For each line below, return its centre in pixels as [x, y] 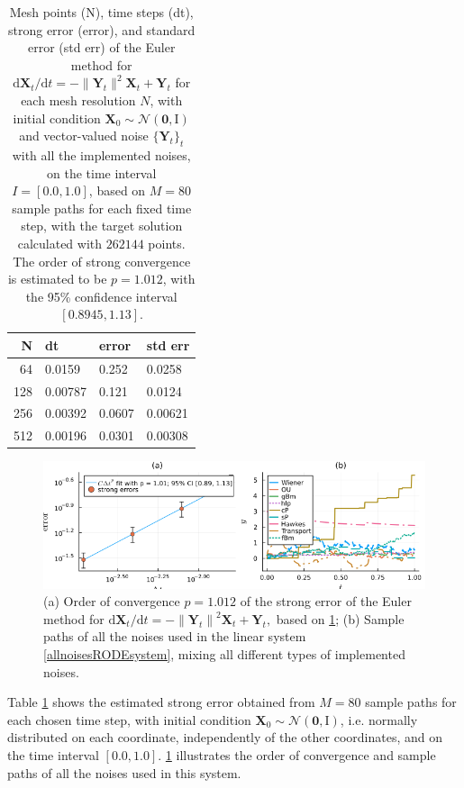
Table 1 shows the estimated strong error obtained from [161, 702]
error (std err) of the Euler [101, 47]
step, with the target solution [102, 226]
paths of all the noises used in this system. [124, 772]
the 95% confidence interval [101, 296]
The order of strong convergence [102, 261]
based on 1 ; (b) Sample [340, 618]
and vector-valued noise [84, 136]
